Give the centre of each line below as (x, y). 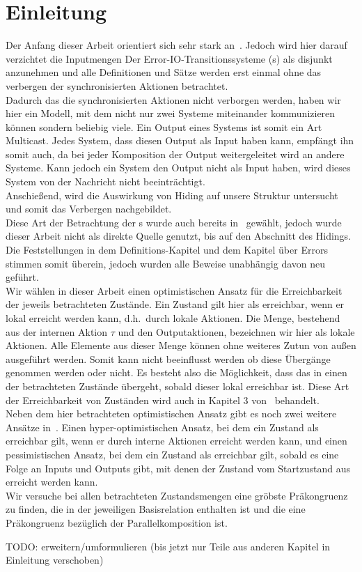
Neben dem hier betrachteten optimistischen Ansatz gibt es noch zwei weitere (171, 413)
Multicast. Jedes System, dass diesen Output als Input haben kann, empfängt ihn (180, 140)
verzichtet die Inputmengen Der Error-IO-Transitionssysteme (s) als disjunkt (169, 58)
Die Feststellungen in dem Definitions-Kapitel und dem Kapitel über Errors (167, 250)
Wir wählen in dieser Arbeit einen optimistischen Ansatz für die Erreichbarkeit (174, 290)
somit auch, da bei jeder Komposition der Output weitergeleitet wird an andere (175, 154)
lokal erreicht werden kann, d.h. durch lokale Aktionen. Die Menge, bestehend (173, 318)
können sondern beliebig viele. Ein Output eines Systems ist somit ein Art (164, 126)
